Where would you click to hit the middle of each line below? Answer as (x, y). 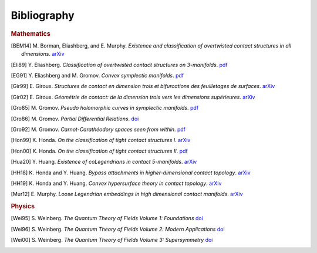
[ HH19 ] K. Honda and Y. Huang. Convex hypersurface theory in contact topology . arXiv (116, 183)
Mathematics (31, 33)
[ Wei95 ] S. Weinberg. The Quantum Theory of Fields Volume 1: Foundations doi (107, 218)
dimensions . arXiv (43, 54)
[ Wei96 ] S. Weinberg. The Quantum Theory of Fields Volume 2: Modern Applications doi (118, 229)
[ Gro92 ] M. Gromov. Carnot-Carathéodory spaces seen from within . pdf (98, 129)
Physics (23, 207)
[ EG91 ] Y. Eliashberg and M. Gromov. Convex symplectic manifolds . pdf (97, 75)
